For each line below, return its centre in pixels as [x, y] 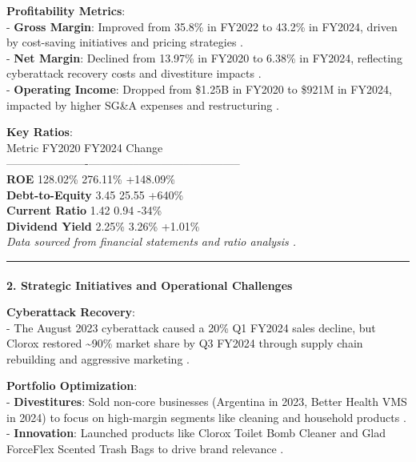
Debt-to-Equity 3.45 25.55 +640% [95, 194]
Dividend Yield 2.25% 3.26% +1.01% [103, 225]
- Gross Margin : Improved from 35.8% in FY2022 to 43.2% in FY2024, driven [202, 26]
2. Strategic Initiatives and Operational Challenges [150, 285]
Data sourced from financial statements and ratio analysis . [152, 241]
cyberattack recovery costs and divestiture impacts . [134, 73]
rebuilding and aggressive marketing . [98, 358]
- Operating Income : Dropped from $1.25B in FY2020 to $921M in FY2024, [199, 88]
